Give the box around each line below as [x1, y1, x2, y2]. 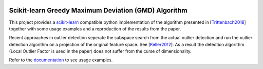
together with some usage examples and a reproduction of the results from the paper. [9, 26, 181, 31]
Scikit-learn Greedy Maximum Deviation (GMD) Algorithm [9, 6, 188, 14]
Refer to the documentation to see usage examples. [9, 57, 113, 63]
